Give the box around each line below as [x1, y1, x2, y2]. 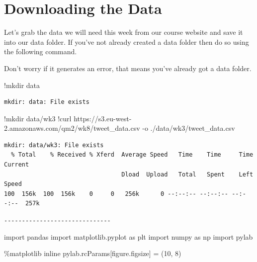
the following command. [4, 46, 77, 57]
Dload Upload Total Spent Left [121, 171, 254, 178]
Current [4, 161, 29, 169]
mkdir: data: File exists [4, 98, 89, 106]
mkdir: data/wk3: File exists [4, 141, 104, 149]
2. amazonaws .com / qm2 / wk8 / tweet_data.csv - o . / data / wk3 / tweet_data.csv [4, 123, 235, 133]
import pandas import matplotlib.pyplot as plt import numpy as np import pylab [4, 231, 253, 242]
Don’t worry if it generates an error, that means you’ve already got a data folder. [4, 63, 252, 73]
